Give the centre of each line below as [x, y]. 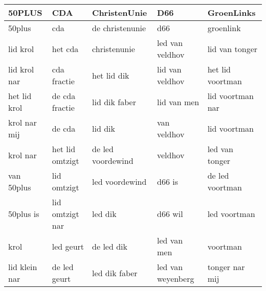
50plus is [24, 214]
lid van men [178, 102]
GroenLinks [231, 13]
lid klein [23, 267]
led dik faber [115, 273]
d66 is [168, 181]
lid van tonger [232, 48]
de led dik [110, 246]
